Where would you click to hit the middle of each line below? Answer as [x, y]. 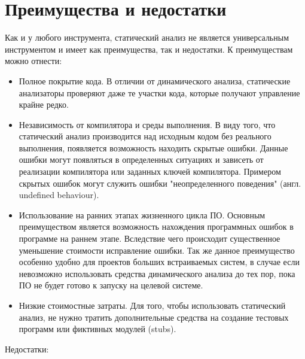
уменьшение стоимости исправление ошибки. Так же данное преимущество [157, 250]
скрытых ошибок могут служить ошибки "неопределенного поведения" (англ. [160, 183]
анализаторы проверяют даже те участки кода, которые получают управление [159, 92]
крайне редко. [44, 104]
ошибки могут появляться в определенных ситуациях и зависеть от [141, 159]
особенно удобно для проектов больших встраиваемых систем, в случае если [159, 262]
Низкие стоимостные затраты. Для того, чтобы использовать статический [152, 305]
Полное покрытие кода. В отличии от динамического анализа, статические [155, 80]
